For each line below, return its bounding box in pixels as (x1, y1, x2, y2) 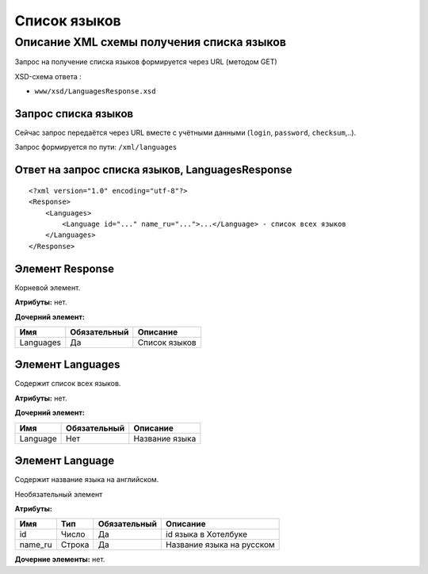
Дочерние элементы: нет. (14, 555, 105, 564)
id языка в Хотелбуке (165, 529, 248, 540)
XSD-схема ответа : (14, 71, 82, 81)
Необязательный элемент (14, 489, 103, 499)
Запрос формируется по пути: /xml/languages (14, 143, 178, 152)
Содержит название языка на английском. (14, 475, 159, 484)
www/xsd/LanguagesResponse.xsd (34, 87, 156, 96)
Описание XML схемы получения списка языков (14, 35, 287, 49)
